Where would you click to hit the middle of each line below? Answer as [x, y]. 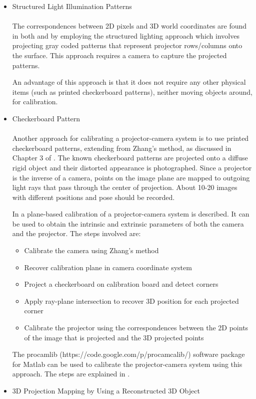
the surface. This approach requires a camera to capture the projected [119, 55]
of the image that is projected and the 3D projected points [114, 337]
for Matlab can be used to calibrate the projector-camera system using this [127, 364]
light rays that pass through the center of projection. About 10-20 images [125, 187]
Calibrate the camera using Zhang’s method [91, 250]
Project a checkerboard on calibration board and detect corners [121, 284]
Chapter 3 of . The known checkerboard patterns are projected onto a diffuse [130, 158]
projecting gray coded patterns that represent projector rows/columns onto [127, 45]
